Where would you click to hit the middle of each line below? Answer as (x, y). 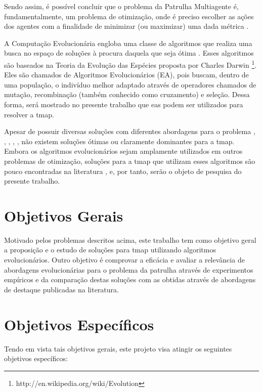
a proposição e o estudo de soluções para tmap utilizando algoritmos (110, 250)
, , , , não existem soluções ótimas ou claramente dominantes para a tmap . (119, 141)
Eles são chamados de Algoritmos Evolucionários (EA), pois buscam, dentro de (126, 75)
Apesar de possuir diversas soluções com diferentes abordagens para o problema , (130, 131)
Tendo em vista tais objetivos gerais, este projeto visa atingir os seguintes (118, 348)
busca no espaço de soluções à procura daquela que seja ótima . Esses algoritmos (129, 53)
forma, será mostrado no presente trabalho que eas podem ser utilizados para (124, 104)
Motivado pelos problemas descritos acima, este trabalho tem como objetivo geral (130, 239)
